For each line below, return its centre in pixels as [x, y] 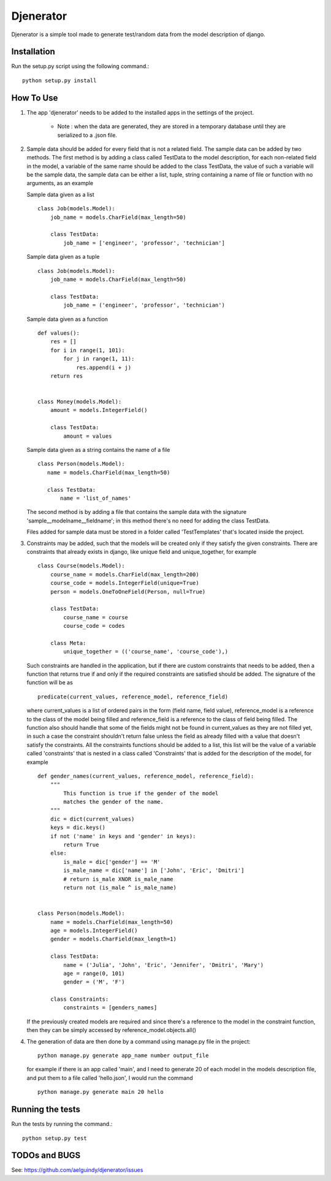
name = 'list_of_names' [96, 498]
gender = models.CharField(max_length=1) [113, 939]
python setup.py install [59, 80]
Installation [33, 52]
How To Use [35, 98]
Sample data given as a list [60, 194]
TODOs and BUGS [46, 1156]
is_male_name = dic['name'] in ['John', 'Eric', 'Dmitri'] [154, 870]
